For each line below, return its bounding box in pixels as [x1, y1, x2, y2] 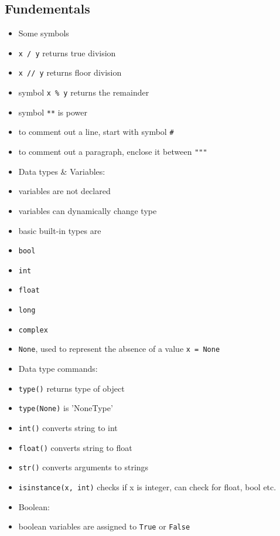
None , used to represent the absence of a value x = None [18, 342, 220, 355]
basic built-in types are [18, 224, 101, 236]
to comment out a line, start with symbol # [18, 125, 174, 138]
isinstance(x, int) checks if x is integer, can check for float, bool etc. [18, 480, 276, 493]
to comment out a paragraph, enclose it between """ [18, 145, 207, 158]
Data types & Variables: [18, 165, 105, 177]
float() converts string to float [18, 441, 132, 453]
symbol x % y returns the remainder [18, 86, 149, 99]
